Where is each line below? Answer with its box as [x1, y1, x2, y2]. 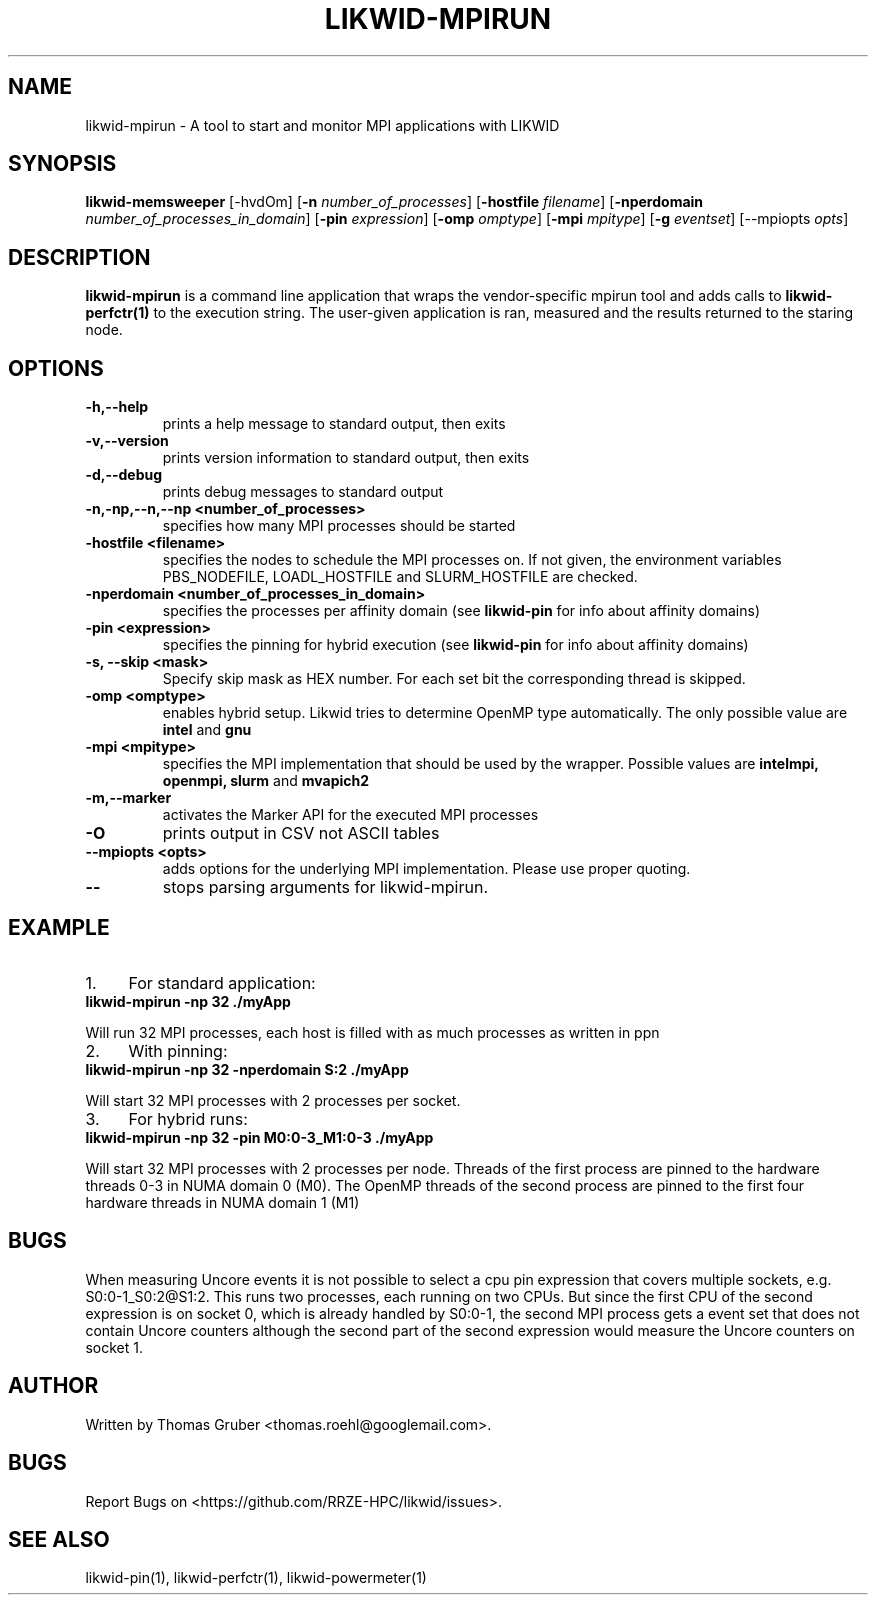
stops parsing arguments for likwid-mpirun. [162, 877, 488, 898]
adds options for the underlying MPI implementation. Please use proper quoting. [162, 860, 691, 878]
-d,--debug [85, 466, 163, 484]
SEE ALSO [8, 1526, 110, 1552]
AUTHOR [8, 1373, 99, 1399]
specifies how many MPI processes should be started [162, 517, 516, 535]
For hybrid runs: [128, 1108, 248, 1129]
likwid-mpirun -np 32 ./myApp [85, 992, 291, 1010]
